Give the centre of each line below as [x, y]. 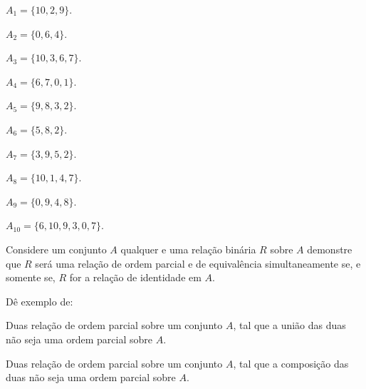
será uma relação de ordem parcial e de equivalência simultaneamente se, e [198, 263]
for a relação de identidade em [135, 277]
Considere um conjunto [56, 249]
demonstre [330, 249]
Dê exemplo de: [40, 301]
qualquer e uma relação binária [188, 249]
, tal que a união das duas [289, 325]
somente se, [31, 277]
